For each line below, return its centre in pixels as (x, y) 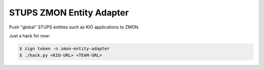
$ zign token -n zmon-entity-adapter (65, 49)
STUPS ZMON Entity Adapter (69, 13)
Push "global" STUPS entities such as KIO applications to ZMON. (74, 27)
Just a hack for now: (30, 36)
